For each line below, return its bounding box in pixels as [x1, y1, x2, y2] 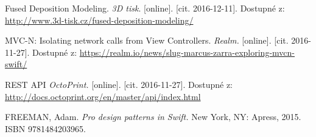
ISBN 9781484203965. [5, 122, 86, 135]
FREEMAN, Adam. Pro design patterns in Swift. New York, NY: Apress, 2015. [5, 110, 301, 123]
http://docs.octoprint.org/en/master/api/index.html [5, 90, 201, 102]
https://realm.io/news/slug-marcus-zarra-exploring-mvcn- [79, 45, 295, 58]
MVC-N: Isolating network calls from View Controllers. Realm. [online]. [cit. [5, 34, 289, 47]
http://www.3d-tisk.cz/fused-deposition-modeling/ [5, 13, 194, 26]
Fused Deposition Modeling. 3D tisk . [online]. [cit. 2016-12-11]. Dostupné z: [5, 2, 285, 14]
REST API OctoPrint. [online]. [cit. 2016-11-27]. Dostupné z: [5, 78, 233, 90]
